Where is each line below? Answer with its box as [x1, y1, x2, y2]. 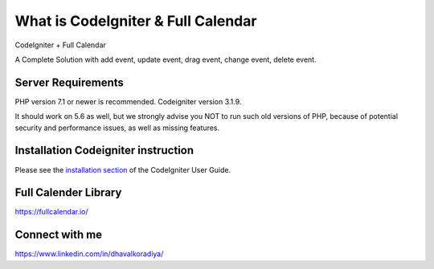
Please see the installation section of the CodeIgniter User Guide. [14, 165, 231, 174]
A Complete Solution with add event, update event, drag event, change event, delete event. [14, 55, 317, 64]
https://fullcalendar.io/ [14, 207, 88, 217]
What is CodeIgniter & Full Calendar [14, 12, 257, 30]
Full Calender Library [14, 185, 122, 200]
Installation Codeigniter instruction [14, 144, 194, 157]
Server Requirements [14, 75, 125, 89]
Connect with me [14, 228, 103, 242]
